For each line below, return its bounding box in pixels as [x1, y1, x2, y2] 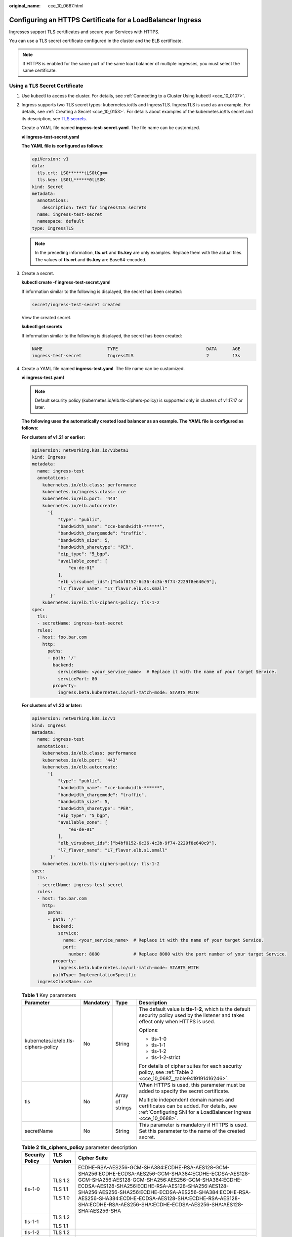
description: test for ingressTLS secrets [42, 204, 147, 210]
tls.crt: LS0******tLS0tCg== [37, 170, 108, 176]
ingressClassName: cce [37, 979, 92, 985]
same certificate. [22, 67, 57, 74]
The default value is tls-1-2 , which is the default [139, 1006, 250, 1013]
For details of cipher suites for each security [139, 1063, 242, 1070]
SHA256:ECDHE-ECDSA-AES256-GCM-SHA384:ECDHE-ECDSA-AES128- [78, 1170, 250, 1177]
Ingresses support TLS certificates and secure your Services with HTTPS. [9, 29, 160, 35]
